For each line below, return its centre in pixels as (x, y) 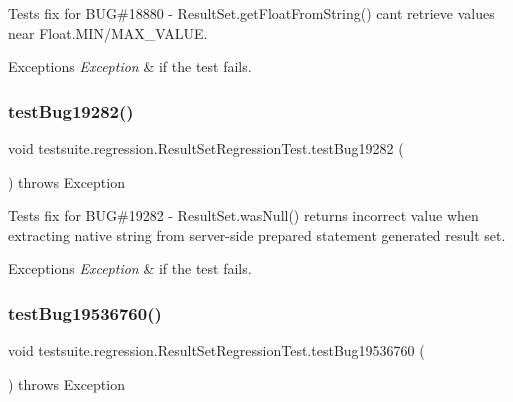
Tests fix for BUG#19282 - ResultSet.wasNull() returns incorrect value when (243, 215)
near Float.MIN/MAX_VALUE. (108, 32)
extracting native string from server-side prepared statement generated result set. (257, 234)
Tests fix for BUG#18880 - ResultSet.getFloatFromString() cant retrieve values (251, 13)
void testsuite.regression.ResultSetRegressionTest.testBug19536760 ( (216, 350)
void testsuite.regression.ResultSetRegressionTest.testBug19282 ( (206, 148)
